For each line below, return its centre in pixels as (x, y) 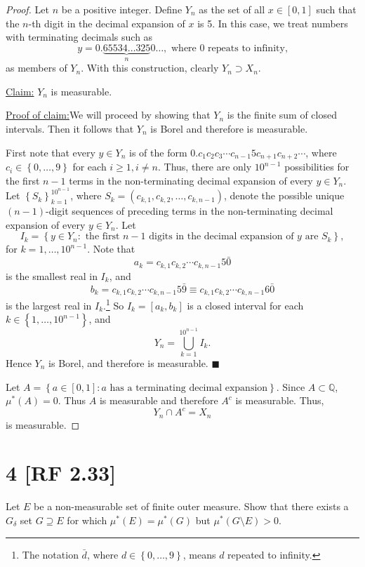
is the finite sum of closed (282, 115)
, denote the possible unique (284, 195)
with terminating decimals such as (79, 37)
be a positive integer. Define (122, 9)
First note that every (51, 152)
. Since (291, 386)
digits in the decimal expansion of (221, 237)
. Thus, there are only (205, 167)
